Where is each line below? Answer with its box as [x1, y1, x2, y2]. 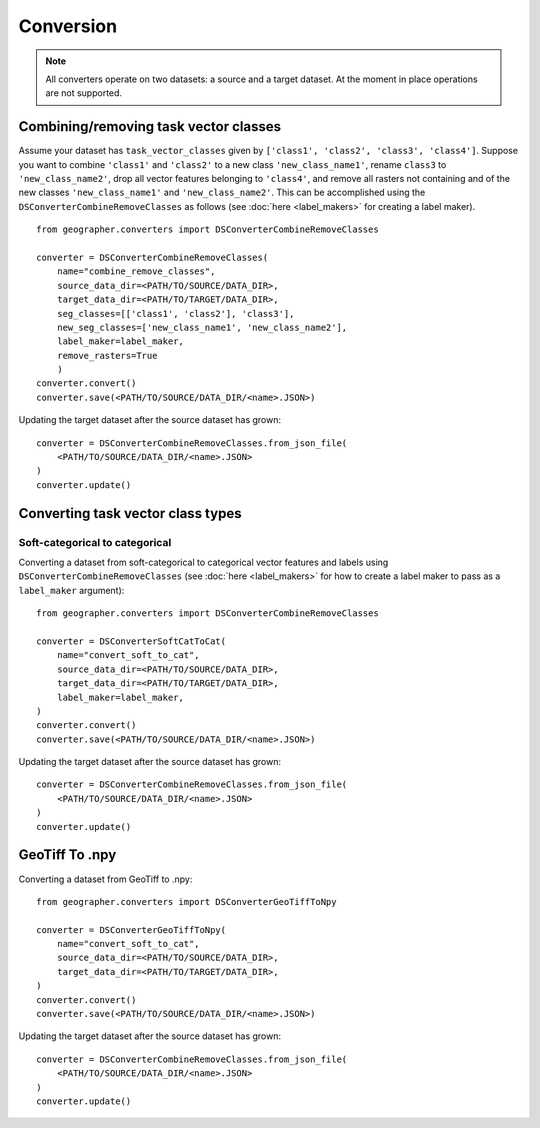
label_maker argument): [18, 584, 125, 596]
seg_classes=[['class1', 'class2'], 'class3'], [56, 308, 295, 319]
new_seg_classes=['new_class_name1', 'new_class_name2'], [56, 321, 348, 333]
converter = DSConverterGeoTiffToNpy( [36, 924, 227, 935]
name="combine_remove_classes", [56, 266, 216, 277]
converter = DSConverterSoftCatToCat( [36, 635, 227, 647]
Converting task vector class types [18, 505, 242, 522]
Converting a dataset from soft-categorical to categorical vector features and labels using [18, 556, 389, 568]
